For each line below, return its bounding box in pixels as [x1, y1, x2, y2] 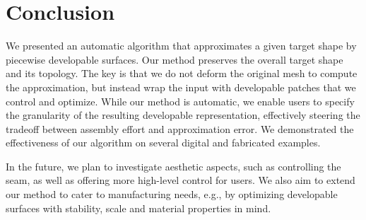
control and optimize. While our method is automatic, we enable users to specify [6, 93, 355, 108]
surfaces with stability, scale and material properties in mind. [6, 200, 271, 215]
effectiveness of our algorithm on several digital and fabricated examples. [6, 135, 321, 150]
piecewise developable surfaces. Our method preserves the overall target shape [6, 52, 343, 66]
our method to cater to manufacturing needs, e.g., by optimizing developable [6, 187, 338, 202]
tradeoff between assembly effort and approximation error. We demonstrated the [6, 121, 354, 136]
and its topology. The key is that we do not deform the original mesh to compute [6, 66, 358, 81]
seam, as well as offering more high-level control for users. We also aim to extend [6, 173, 355, 187]
